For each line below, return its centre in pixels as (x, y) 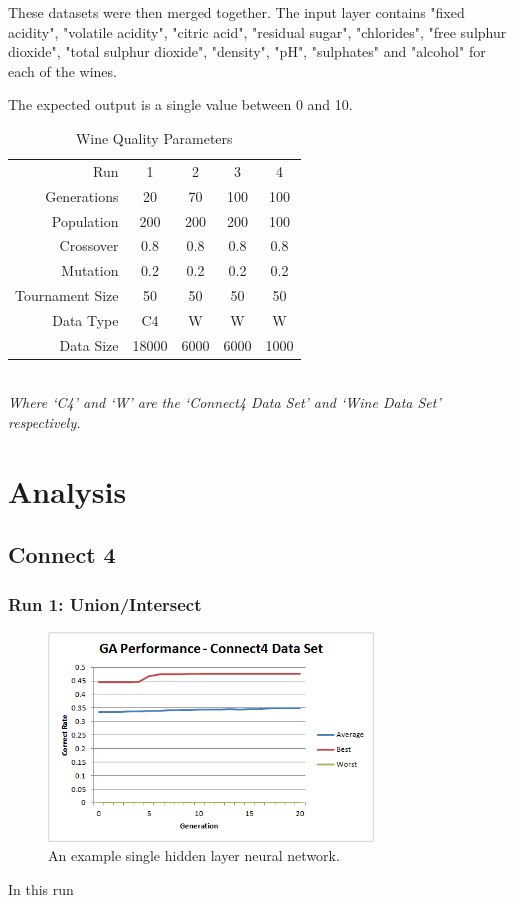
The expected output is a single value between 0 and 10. (180, 104)
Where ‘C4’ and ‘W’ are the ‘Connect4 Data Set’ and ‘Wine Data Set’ (224, 402)
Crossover (89, 245)
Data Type (85, 319)
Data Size (89, 344)
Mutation (90, 270)
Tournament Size (67, 295)
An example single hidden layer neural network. (194, 855)
